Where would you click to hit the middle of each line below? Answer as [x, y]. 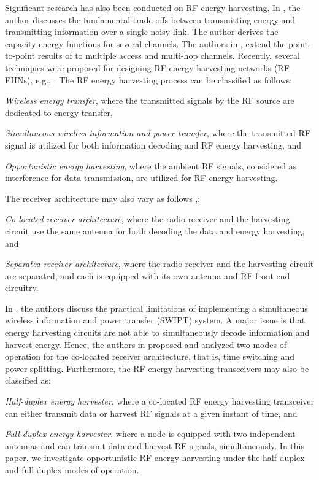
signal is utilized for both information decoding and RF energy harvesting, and [153, 145]
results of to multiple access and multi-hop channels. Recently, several [169, 56]
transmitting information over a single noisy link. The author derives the [142, 32]
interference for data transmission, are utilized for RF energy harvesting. [141, 178]
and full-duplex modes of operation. [72, 470]
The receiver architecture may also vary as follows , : [103, 198]
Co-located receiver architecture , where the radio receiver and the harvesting [148, 219]
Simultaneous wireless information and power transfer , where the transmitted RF [158, 133]
